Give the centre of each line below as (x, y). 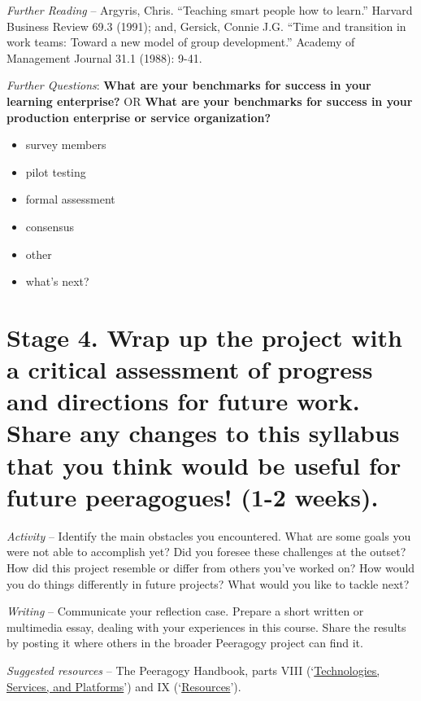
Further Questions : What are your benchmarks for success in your (189, 85)
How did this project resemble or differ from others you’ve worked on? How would (211, 567)
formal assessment (70, 199)
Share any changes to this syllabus (203, 433)
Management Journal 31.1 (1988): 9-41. (104, 57)
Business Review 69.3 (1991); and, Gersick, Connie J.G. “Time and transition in (206, 26)
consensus (50, 226)
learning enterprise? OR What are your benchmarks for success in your (210, 101)
